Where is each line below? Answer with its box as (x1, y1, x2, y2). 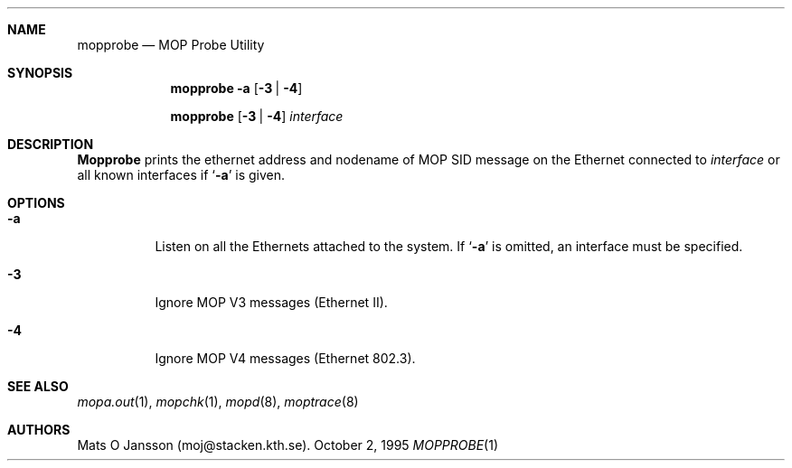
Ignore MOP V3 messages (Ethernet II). (155, 295, 388, 310)
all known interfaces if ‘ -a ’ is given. (77, 167, 285, 183)
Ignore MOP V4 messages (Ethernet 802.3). (155, 351, 416, 366)
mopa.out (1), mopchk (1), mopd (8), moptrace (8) (77, 394, 359, 409)
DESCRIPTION (7, 136, 94, 152)
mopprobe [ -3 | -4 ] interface (170, 108, 344, 124)
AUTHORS (7, 422, 71, 437)
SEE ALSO (7, 379, 69, 394)
